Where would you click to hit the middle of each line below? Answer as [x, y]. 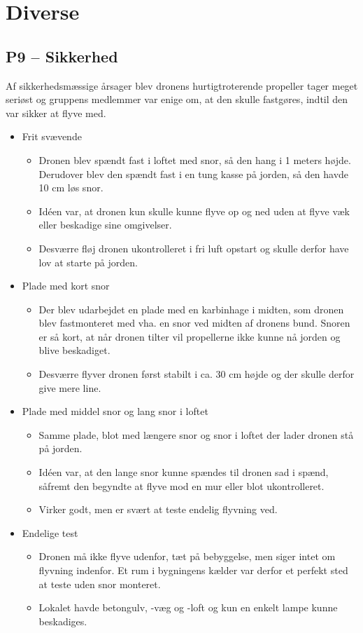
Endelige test [50, 532]
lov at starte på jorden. [88, 262]
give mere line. [70, 387]
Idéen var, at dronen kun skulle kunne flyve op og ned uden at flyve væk [194, 211]
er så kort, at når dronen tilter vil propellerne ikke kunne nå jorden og [190, 336]
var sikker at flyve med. [56, 113]
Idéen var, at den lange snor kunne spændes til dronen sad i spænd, [184, 472]
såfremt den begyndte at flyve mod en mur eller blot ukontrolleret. [181, 485]
